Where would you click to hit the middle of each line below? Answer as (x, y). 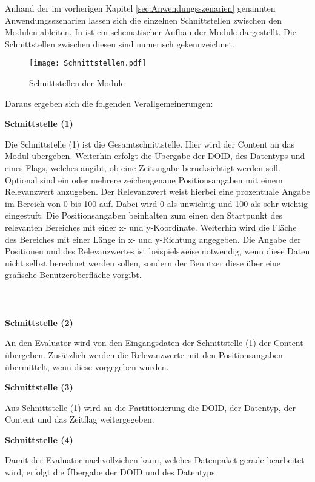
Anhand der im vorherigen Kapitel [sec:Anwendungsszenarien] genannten (140, 8)
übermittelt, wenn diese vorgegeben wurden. (87, 366)
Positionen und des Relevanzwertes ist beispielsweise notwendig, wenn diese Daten (157, 251)
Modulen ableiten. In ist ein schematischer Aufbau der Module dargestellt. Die (151, 32)
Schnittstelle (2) (39, 322)
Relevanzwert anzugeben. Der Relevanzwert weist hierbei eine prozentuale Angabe (157, 192)
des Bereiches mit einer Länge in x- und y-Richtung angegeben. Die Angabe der (153, 239)
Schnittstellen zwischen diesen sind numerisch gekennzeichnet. (120, 43)
